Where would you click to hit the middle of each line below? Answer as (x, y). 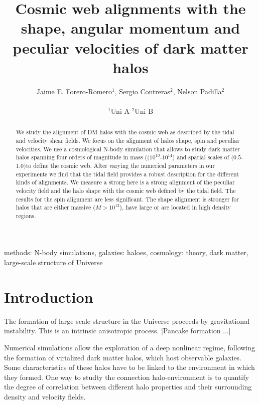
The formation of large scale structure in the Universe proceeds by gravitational (127, 321)
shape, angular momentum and (131, 28)
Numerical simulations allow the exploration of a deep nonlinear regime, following (130, 347)
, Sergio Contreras (143, 91)
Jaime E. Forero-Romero (74, 91)
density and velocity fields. (45, 396)
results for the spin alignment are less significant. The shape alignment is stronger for (127, 199)
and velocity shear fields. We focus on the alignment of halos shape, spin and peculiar (128, 140)
